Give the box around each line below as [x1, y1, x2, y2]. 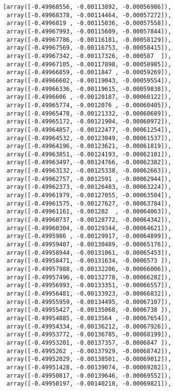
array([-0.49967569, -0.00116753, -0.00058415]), [6, 44, 172, 52]
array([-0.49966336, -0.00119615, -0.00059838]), [6, 85, 172, 92]
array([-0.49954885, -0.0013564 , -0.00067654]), [6, 314, 172, 322]
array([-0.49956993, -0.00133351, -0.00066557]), [6, 282, 172, 289]
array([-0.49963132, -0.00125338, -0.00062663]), [6, 167, 172, 175]
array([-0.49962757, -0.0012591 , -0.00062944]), [6, 175, 172, 182]
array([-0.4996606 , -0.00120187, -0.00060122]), [6, 93, 172, 101]
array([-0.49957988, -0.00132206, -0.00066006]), [6, 266, 172, 272]
